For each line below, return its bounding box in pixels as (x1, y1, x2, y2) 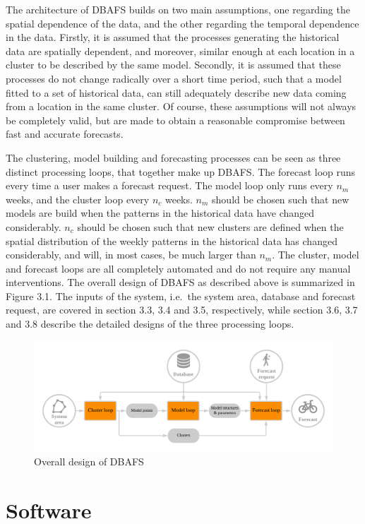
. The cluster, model (272, 247, 359, 262)
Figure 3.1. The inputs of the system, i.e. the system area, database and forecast (6, 288, 356, 303)
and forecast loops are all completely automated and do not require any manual (6, 261, 351, 275)
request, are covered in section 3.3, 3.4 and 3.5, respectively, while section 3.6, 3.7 (6, 302, 358, 317)
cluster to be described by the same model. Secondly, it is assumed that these (6, 57, 341, 72)
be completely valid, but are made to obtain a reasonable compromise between (6, 112, 345, 127)
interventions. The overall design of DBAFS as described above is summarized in (6, 275, 355, 290)
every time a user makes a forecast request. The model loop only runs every (6, 178, 333, 193)
